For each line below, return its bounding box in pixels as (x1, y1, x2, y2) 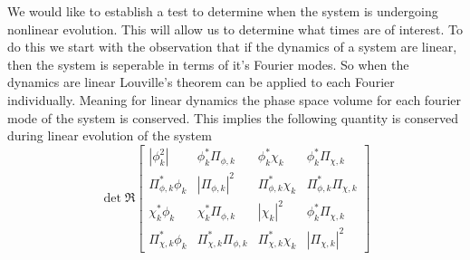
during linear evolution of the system (7, 126, 212, 145)
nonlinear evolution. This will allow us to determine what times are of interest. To (7, 19, 463, 38)
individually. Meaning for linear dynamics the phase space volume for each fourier (7, 90, 461, 109)
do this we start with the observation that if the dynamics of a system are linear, (7, 37, 457, 56)
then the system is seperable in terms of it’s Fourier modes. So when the (7, 54, 409, 73)
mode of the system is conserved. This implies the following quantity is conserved (7, 108, 459, 127)
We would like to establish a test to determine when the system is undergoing (7, 2, 438, 20)
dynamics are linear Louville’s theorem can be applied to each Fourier (7, 72, 395, 91)
